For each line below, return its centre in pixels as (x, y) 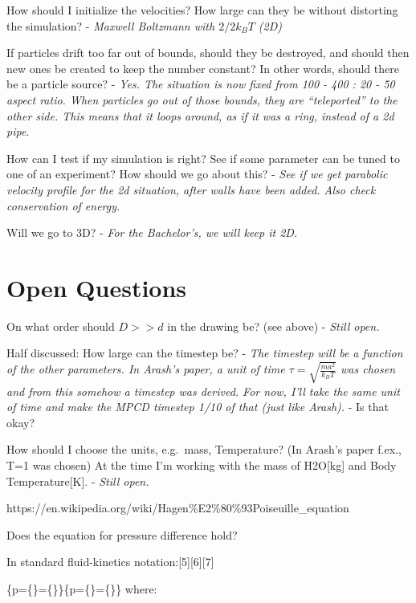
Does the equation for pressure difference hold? (122, 534)
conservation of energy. (63, 205)
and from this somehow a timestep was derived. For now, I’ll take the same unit (203, 391)
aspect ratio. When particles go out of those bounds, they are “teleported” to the (202, 99)
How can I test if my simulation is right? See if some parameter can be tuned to (203, 158)
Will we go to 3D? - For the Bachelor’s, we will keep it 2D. (152, 232)
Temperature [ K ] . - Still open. (78, 481)
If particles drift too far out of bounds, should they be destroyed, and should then (208, 53)
